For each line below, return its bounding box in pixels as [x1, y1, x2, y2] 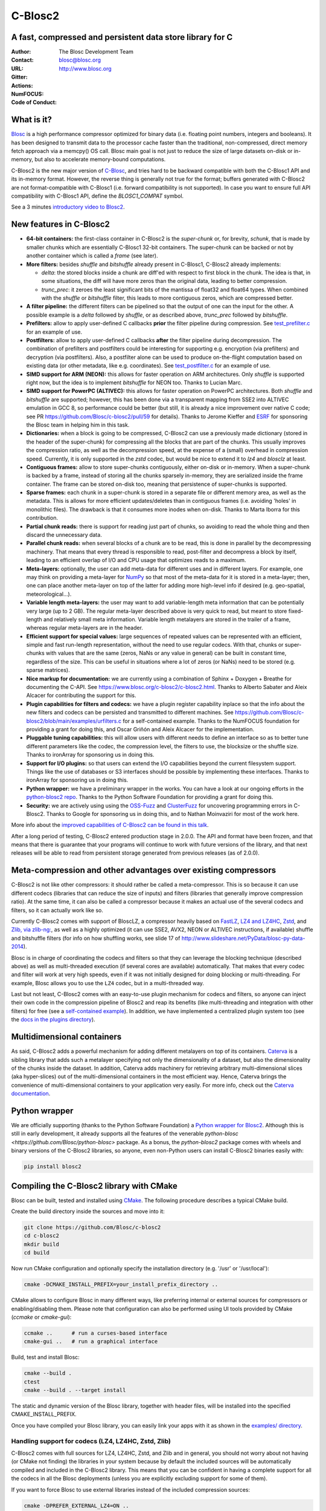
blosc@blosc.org [59, 56, 101, 63]
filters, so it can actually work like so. [11, 907, 104, 914]
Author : [11, 48, 31, 56]
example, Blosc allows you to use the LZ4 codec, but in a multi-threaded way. [11, 979, 205, 986]
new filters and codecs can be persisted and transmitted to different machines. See [26, 709, 234, 716]
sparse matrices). [26, 667, 70, 674]
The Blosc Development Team [59, 48, 134, 56]
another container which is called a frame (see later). [26, 252, 158, 259]
